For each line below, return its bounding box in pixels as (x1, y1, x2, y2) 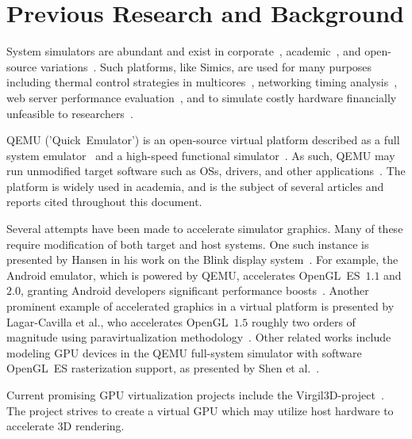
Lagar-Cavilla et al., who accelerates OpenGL (6, 313, 229, 330)
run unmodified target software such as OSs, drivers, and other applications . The (6, 162, 406, 179)
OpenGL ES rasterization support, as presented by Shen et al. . (6, 360, 320, 376)
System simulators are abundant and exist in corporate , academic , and (6, 43, 361, 59)
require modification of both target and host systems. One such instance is (6, 235, 369, 252)
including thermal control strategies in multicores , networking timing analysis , (6, 74, 398, 90)
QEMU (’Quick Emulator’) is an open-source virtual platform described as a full (6, 132, 400, 148)
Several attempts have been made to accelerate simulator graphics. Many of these (6, 220, 403, 237)
